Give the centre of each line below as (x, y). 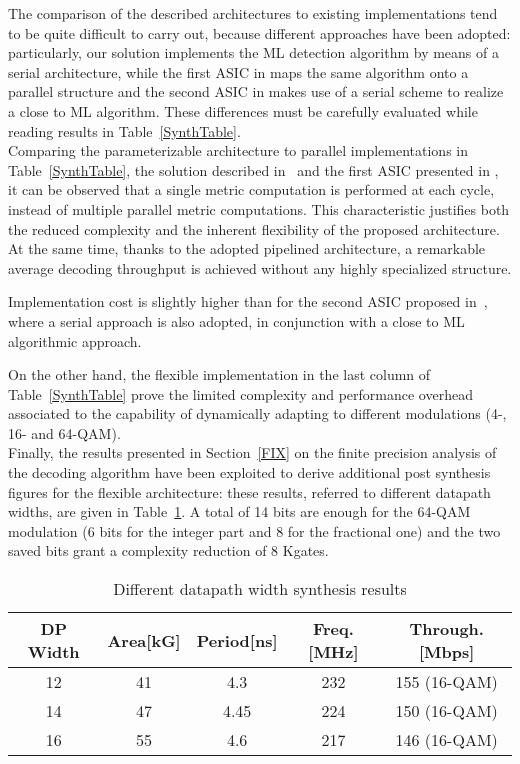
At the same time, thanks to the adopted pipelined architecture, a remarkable (247, 248)
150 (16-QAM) (446, 711)
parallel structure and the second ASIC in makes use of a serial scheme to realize (256, 91)
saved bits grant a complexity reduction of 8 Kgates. (168, 550)
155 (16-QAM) (446, 682)
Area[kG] (144, 640)
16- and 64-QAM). (64, 432)
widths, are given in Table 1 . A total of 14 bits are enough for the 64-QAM (239, 511)
